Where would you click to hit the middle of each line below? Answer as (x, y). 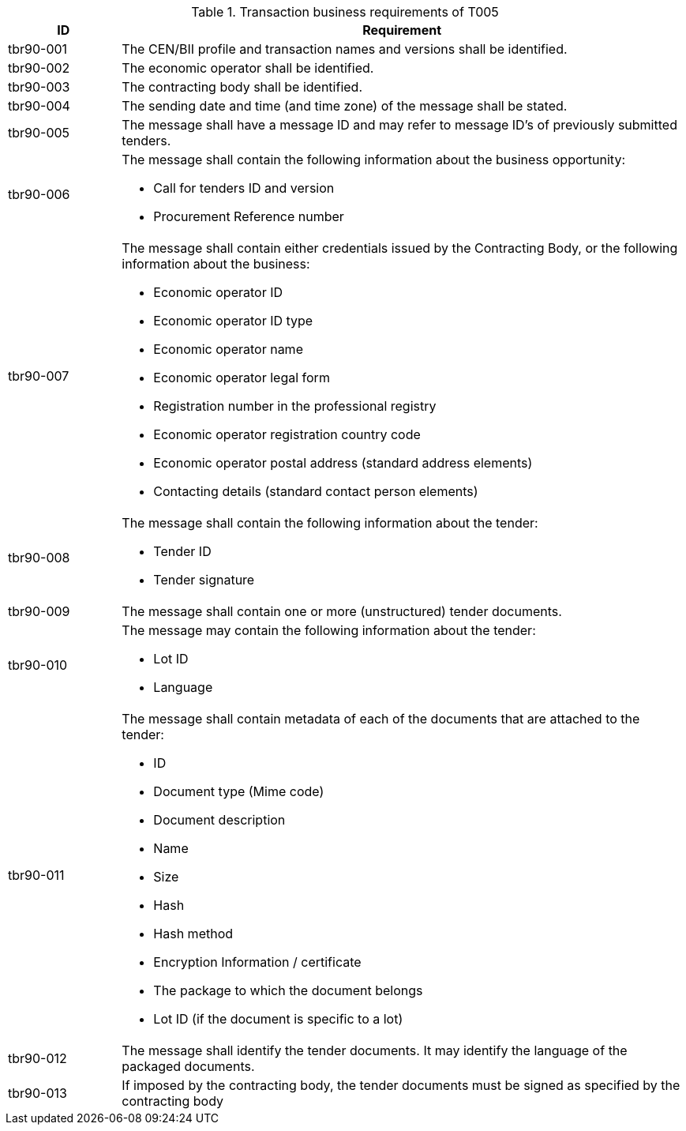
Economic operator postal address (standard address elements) (343, 463)
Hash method (193, 934)
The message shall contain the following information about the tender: (330, 523)
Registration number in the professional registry (295, 406)
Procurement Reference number (249, 216)
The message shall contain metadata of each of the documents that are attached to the (381, 719)
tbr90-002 (39, 68)
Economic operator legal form (242, 378)
